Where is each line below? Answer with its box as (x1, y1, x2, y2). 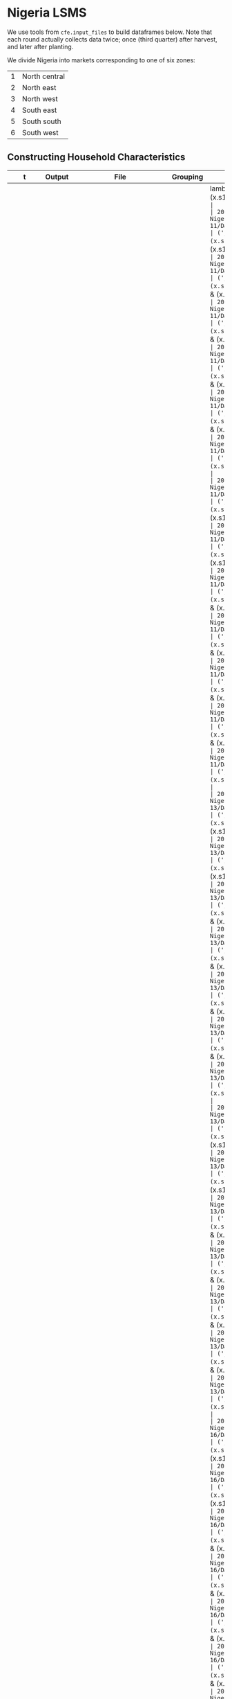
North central (21, 71, 66, 81)
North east (21, 82, 57, 92)
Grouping (171, 172, 204, 182)
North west (21, 94, 59, 103)
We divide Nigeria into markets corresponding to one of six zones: (7, 55, 195, 64)
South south (21, 116, 61, 126)
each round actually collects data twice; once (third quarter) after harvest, (7, 35, 217, 43)
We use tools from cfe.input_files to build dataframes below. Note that (7, 28, 213, 36)
